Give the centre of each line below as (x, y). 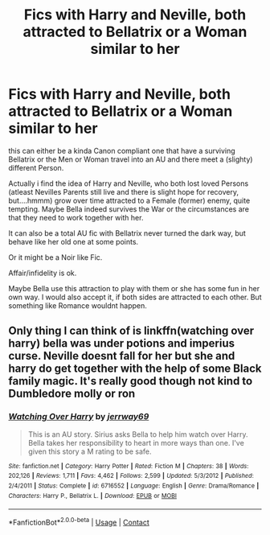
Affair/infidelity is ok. (43, 273)
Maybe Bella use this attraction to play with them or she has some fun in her (134, 288)
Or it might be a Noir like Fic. (55, 257)
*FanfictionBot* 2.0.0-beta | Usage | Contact (79, 522)
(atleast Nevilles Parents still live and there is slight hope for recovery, (124, 191)
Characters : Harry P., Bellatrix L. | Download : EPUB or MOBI (92, 496)
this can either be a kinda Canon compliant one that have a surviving (122, 150)
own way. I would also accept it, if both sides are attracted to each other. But (135, 297)
